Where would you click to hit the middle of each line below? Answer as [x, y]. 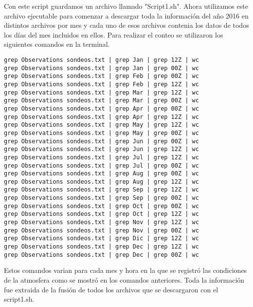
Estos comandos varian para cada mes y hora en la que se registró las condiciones [126, 270]
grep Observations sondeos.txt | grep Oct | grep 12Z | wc [101, 214]
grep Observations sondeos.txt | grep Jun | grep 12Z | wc [101, 149]
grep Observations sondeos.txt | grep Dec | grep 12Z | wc [101, 247]
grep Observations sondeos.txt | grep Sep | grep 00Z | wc [101, 198]
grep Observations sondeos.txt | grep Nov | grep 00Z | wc [101, 230]
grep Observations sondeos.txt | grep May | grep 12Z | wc [101, 125]
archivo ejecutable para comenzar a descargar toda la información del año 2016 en [126, 15]
